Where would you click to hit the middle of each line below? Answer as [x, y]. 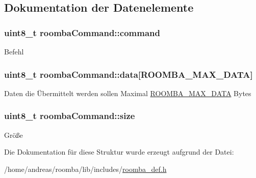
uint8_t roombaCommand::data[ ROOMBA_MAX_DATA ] [129, 74]
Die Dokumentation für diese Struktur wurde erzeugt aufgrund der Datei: [119, 152]
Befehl [14, 51]
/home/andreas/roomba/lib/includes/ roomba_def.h [85, 169]
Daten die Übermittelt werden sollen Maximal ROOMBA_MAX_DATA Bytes [128, 93]
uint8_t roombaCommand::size [70, 116]
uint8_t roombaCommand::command [82, 32]
